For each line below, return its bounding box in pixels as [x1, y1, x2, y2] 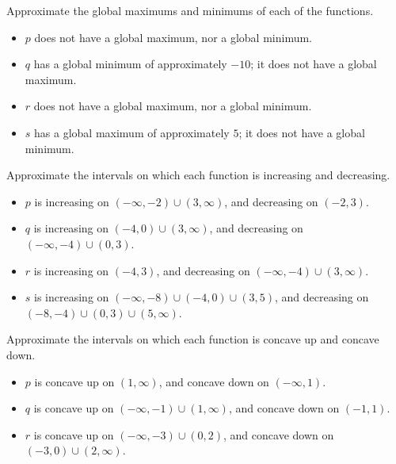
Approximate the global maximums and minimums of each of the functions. [6, 2, 374, 18]
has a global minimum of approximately [33, 56, 227, 72]
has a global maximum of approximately [34, 124, 230, 140]
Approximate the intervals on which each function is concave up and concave [6, 331, 379, 347]
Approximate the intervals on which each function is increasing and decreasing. [6, 167, 390, 183]
